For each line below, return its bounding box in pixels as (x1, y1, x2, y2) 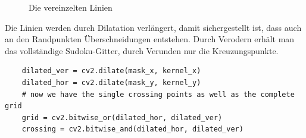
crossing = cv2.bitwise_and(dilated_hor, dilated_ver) (21, 125, 243, 134)
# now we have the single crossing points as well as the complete (21, 90, 295, 99)
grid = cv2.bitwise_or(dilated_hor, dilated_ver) (21, 113, 223, 122)
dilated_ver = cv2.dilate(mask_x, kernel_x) (21, 67, 201, 76)
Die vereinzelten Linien (29, 1, 113, 13)
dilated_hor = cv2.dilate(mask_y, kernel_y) (21, 78, 201, 87)
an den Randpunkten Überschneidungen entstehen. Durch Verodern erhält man (5, 33, 295, 45)
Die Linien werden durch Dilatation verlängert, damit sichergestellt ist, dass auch (5, 21, 302, 33)
